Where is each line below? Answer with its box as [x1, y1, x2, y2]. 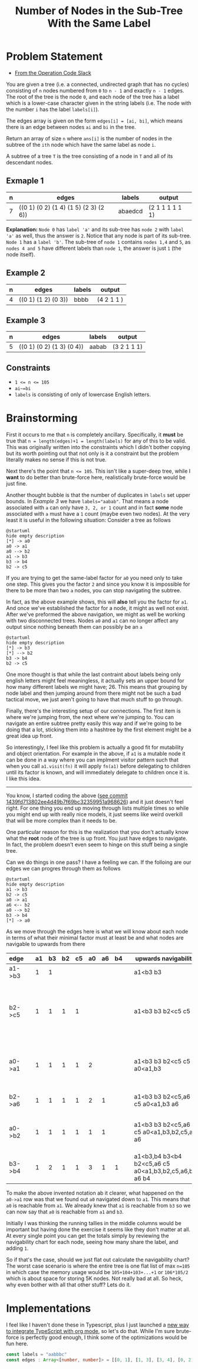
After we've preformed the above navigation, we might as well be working [6, 611, 186, 618]
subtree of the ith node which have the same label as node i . [6, 141, 156, 148]
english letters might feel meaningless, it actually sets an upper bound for [6, 677, 184, 684]
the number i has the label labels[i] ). [6, 105, 100, 113]
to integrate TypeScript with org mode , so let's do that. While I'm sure [6, 1328, 175, 1335]
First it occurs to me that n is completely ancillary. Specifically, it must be [6, 431, 184, 438]
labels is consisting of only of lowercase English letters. [14, 391, 151, 398]
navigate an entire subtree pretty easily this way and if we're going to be [6, 720, 181, 727]
